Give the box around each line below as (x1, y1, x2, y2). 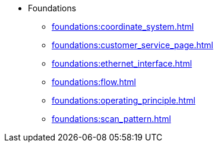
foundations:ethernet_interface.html (52, 58, 192, 68)
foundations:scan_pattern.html (52, 114, 171, 124)
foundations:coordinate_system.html (52, 21, 194, 32)
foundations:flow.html (52, 77, 136, 87)
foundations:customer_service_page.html (52, 40, 213, 50)
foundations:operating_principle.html (52, 95, 195, 105)
